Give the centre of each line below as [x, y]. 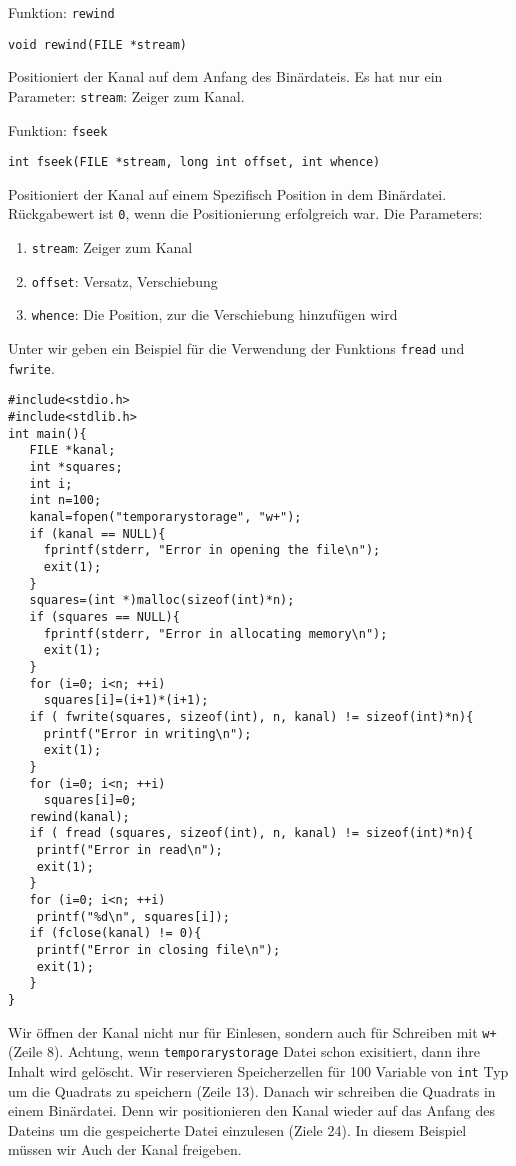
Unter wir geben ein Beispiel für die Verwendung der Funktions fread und [236, 348]
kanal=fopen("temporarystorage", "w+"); [165, 517]
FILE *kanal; [72, 450]
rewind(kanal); [79, 816]
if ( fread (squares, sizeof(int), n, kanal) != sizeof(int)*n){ [251, 833]
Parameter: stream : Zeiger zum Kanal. [126, 95]
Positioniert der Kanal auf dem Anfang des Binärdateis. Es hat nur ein [225, 76]
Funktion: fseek [58, 129]
